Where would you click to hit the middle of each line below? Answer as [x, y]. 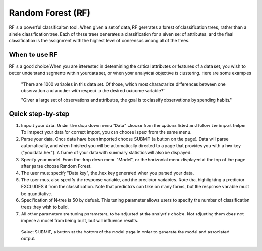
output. [28, 238]
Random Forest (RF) [50, 13]
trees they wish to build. [45, 207]
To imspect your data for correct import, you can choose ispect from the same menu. [106, 132]
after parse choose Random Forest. [56, 166]
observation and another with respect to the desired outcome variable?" [93, 91]
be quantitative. [37, 193]
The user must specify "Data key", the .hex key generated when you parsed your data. [107, 173]
